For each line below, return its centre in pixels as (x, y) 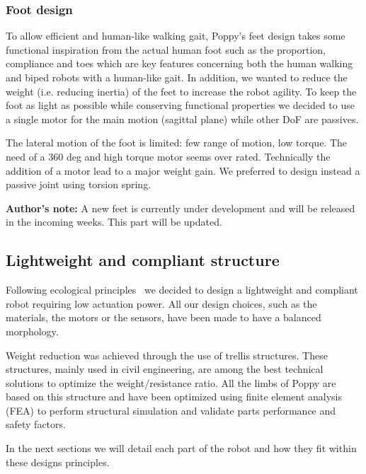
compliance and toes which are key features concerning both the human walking (179, 63)
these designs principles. (58, 462)
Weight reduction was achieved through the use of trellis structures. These (167, 355)
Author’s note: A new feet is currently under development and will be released (181, 208)
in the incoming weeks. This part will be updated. (114, 222)
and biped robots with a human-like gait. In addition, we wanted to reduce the (177, 77)
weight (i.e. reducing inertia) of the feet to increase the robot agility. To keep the (181, 91)
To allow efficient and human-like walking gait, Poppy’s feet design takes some (176, 36)
